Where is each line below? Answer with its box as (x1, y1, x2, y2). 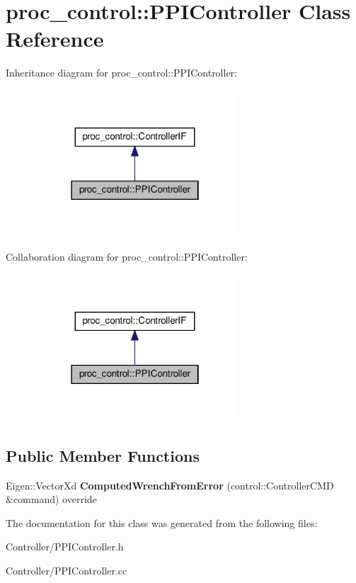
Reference (6, 24, 104, 53)
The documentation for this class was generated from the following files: (6, 515, 318, 530)
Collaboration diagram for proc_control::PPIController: (6, 249, 248, 264)
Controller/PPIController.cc (6, 563, 127, 578)
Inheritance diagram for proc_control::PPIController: (6, 65, 237, 80)
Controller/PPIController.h (6, 539, 124, 554)
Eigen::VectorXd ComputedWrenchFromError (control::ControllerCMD (6, 477, 334, 492)
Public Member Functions (6, 444, 200, 466)
